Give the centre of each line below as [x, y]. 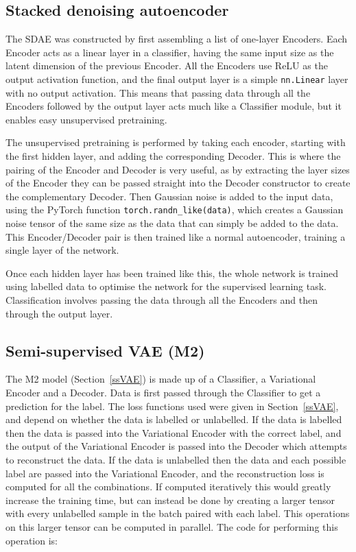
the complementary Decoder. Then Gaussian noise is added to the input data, [169, 196]
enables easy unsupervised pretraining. [86, 119]
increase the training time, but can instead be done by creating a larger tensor [170, 500]
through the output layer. [59, 313]
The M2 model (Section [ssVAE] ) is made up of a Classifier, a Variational [161, 379]
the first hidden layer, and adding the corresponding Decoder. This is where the [173, 156]
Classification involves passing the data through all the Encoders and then [162, 300]
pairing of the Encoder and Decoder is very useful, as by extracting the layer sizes [178, 169]
